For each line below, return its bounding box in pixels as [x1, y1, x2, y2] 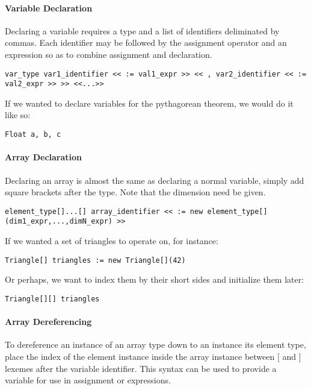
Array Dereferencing [5, 315, 92, 328]
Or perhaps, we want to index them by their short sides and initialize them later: [5, 273, 304, 286]
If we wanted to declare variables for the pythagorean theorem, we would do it [5, 96, 294, 109]
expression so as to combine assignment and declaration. [5, 48, 212, 60]
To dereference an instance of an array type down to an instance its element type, [5, 338, 306, 351]
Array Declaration [5, 151, 82, 163]
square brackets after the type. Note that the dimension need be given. [5, 186, 266, 198]
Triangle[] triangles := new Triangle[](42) [5, 256, 186, 265]
